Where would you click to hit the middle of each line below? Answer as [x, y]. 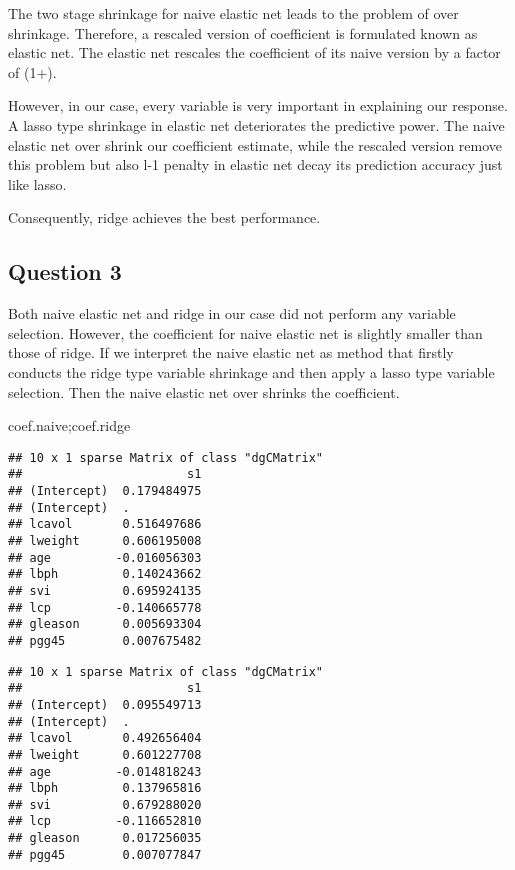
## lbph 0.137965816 [105, 788]
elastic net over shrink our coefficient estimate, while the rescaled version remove [255, 144]
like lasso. [37, 183]
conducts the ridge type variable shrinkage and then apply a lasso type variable [251, 371]
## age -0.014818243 [105, 771]
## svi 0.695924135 [105, 590]
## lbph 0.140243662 [105, 574]
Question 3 [65, 271]
